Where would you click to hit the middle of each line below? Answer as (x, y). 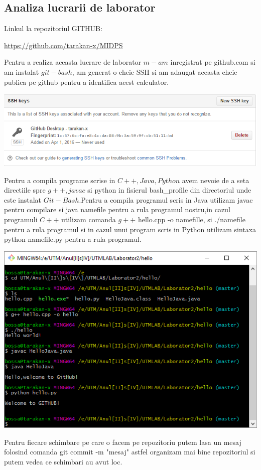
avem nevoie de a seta (216, 180)
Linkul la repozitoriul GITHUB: (53, 28)
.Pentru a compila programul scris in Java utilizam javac (166, 199)
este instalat (23, 199)
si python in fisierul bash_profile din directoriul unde (169, 190)
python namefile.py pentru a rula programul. (73, 239)
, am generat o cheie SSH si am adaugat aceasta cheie (155, 71)
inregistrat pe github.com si (213, 62)
